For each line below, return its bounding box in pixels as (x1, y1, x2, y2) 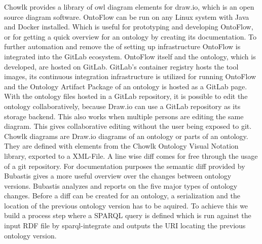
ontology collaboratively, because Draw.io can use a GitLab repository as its (4, 100, 241, 111)
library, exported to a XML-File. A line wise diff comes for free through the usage (4, 150, 258, 161)
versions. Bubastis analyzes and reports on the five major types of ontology (4, 180, 238, 191)
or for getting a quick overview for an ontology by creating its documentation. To (4, 31, 257, 42)
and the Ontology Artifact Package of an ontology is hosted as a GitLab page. (4, 81, 247, 91)
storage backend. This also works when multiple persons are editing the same (4, 111, 244, 121)
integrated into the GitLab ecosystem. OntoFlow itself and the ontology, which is (4, 51, 256, 61)
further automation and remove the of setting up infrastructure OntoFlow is (4, 41, 241, 52)
